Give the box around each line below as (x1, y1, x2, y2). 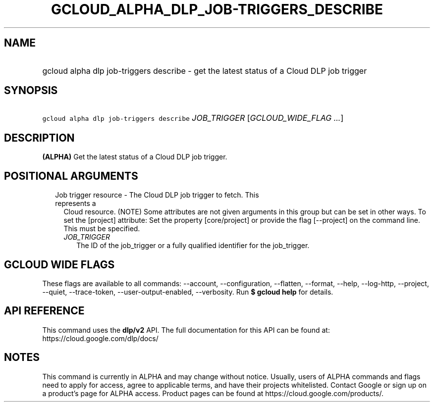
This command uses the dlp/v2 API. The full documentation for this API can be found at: (42, 325, 330, 334)
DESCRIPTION (4, 131, 75, 144)
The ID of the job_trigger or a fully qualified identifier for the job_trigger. (76, 241, 310, 250)
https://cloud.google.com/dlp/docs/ (42, 334, 159, 343)
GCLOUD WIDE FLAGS (4, 258, 115, 271)
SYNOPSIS (4, 84, 58, 97)
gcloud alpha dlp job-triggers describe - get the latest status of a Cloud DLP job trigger (42, 65, 367, 76)
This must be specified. (63, 224, 140, 233)
